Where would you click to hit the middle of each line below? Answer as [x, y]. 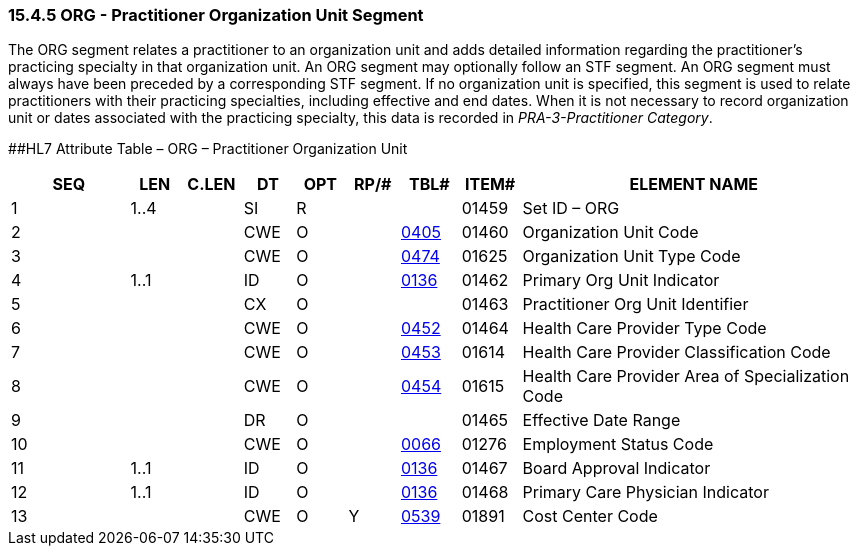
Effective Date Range [601, 420]
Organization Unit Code [610, 232]
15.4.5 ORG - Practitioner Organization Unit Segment [216, 15]
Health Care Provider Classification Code [676, 352]
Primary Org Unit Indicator [621, 280]
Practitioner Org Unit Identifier [635, 304]
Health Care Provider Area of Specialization [686, 376]
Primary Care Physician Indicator [645, 492]
